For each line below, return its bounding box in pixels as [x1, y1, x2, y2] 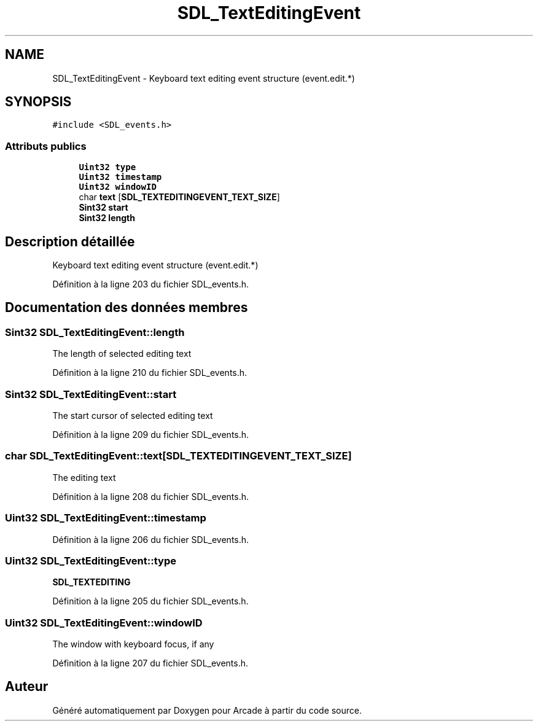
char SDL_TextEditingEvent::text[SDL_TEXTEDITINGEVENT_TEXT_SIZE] [5, 450, 352, 463]
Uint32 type [79, 162, 136, 173]
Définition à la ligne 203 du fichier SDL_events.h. [52, 279, 249, 290]
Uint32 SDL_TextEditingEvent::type [5, 554, 176, 567]
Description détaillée [5, 233, 135, 249]
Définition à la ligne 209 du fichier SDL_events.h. [52, 429, 249, 440]
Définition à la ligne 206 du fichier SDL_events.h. [52, 534, 249, 545]
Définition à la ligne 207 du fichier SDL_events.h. [52, 658, 249, 668]
